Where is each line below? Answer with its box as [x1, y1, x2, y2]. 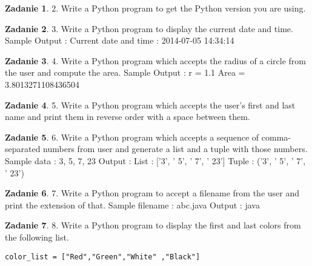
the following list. [5, 230, 69, 243]
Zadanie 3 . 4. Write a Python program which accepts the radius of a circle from [5, 54, 307, 67]
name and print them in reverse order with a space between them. [5, 110, 250, 123]
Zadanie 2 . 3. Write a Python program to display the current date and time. [5, 22, 293, 35]
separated [5, 142, 41, 155]
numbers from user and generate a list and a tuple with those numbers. [43, 142, 308, 155]
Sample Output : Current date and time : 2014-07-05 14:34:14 [5, 34, 234, 47]
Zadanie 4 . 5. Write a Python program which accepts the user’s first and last [5, 98, 296, 111]
